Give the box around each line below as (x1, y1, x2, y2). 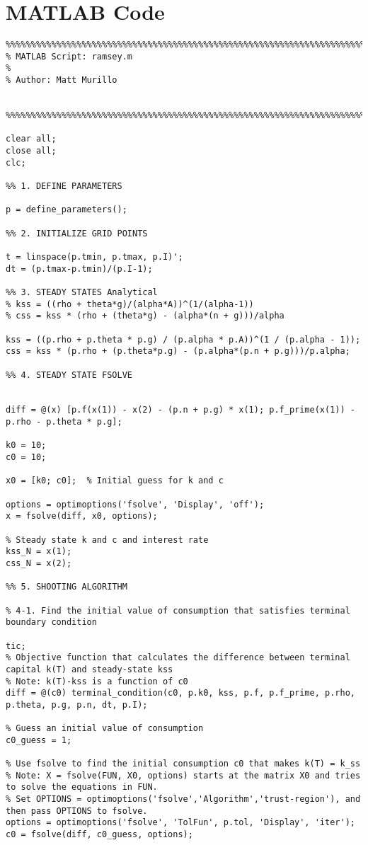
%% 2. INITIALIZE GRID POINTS (6, 228, 148, 238)
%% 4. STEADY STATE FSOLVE (6, 369, 132, 380)
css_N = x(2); (6, 558, 72, 568)
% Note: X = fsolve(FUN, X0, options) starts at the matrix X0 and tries (6, 770, 361, 781)
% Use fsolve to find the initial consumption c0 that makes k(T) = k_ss (6, 759, 361, 769)
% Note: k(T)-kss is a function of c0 (6, 676, 188, 686)
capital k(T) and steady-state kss (6, 664, 173, 674)
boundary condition (6, 617, 97, 628)
